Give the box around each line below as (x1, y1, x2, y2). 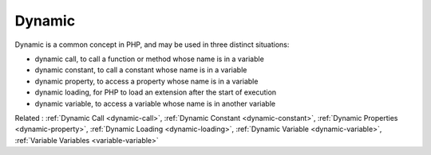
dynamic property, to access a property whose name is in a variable (34, 76, 259, 86)
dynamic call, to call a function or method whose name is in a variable (34, 54, 265, 64)
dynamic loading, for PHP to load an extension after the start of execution (34, 87, 277, 97)
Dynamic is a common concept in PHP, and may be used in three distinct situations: (14, 40, 290, 49)
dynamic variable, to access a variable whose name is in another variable (34, 99, 275, 108)
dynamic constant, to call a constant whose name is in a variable (34, 65, 247, 75)
